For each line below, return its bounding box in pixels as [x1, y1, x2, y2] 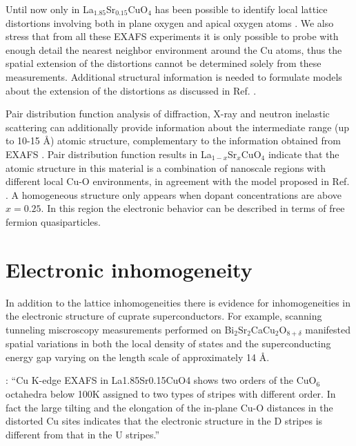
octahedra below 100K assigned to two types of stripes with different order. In [6, 387, 336, 401]
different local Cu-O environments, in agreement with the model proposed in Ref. [6, 174, 350, 188]
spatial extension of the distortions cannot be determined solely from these [6, 56, 322, 70]
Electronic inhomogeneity [6, 255, 253, 283]
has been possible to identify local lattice [155, 2, 328, 16]
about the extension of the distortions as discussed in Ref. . [6, 83, 257, 97]
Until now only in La [6, 2, 94, 16]
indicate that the [268, 146, 339, 161]
